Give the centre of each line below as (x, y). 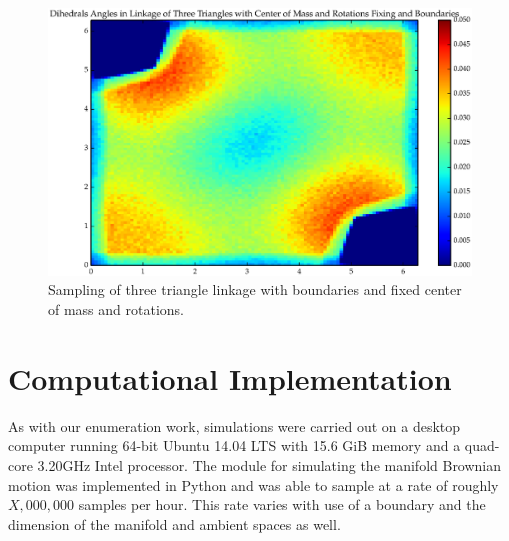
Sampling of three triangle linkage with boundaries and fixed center (255, 289)
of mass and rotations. (116, 309)
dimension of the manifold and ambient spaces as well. (174, 523)
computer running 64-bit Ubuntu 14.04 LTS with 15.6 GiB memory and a (234, 445)
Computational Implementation (230, 377)
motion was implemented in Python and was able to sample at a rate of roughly (253, 484)
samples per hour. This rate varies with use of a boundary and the (282, 504)
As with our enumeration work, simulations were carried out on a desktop (234, 425)
